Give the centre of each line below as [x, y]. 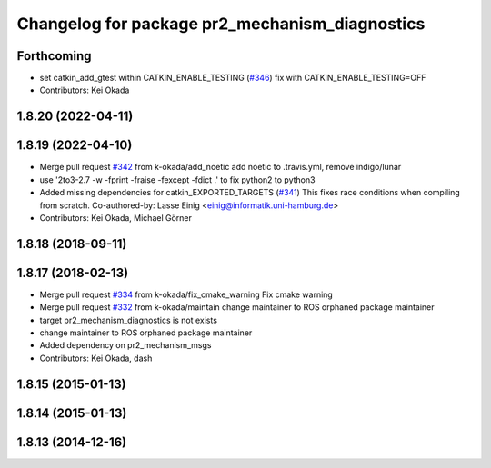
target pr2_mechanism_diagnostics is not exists [129, 320]
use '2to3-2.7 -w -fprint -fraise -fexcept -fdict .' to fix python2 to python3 [177, 179]
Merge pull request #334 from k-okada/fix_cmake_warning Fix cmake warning [186, 294]
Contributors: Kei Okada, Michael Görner [116, 217]
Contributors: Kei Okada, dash [96, 358]
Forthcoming [54, 56]
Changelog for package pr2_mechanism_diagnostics [221, 24]
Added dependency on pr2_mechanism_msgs [125, 345]
